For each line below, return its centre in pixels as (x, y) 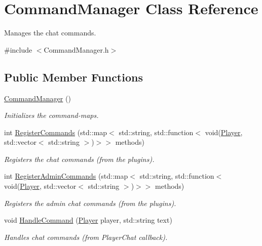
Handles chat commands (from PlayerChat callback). (86, 237)
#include (18, 49)
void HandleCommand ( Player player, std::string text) (88, 220)
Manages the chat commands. (50, 33)
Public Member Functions (73, 77)
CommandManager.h (76, 49)
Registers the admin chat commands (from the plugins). (90, 203)
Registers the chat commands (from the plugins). (79, 159)
